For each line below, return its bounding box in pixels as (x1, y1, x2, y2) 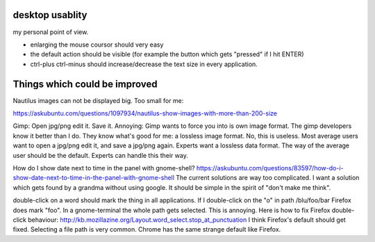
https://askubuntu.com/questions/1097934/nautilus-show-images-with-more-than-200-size (12, 108, 278, 118)
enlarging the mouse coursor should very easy (30, 40, 164, 49)
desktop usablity (12, 9, 87, 21)
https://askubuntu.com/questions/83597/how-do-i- (196, 163, 344, 172)
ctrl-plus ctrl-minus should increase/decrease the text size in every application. (30, 60, 258, 68)
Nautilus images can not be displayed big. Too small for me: (12, 96, 184, 104)
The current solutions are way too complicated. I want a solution (176, 174, 360, 182)
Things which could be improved (12, 78, 158, 90)
